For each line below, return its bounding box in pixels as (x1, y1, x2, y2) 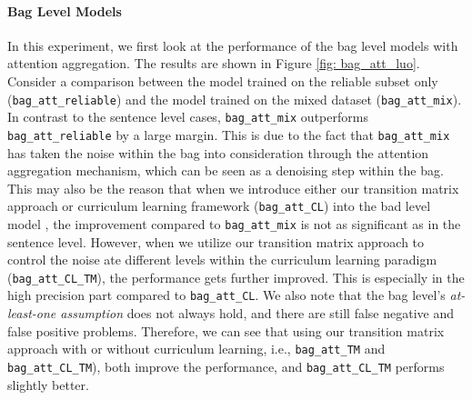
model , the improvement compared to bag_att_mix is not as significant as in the (7, 214, 461, 233)
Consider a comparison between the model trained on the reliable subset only (7, 71, 438, 90)
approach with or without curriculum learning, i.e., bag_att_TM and (7, 339, 386, 358)
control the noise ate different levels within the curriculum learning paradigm (7, 250, 437, 269)
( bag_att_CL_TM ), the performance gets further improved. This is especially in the (7, 267, 465, 286)
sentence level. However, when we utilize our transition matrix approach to (7, 232, 425, 251)
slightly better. (7, 375, 89, 394)
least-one (7, 304, 56, 323)
